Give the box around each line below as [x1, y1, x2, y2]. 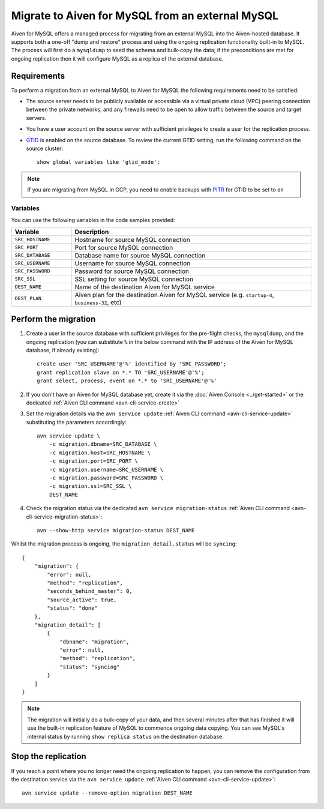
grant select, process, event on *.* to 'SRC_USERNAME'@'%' [37, 377, 217, 384]
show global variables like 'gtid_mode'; [37, 159, 160, 166]
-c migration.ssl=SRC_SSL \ [49, 483, 132, 490]
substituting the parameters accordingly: [26, 418, 127, 426]
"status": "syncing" [59, 663, 120, 670]
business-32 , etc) [74, 298, 122, 306]
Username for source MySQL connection [74, 259, 191, 267]
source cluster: [26, 145, 64, 152]
